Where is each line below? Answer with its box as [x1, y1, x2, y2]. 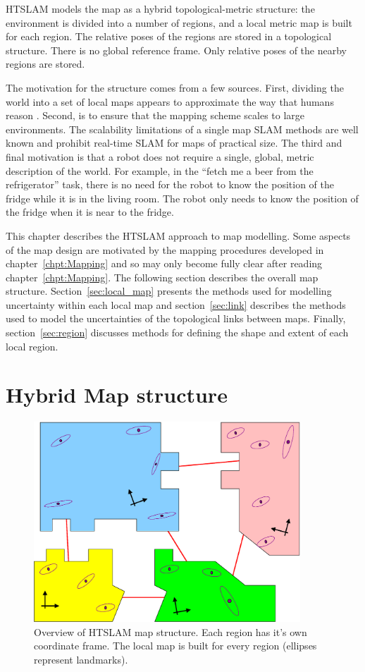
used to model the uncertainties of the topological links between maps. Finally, [6, 311, 346, 326]
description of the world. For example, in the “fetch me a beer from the [6, 163, 314, 178]
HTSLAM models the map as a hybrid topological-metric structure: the [6, 1, 315, 16]
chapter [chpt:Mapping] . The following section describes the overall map [6, 269, 318, 284]
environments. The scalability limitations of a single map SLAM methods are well [6, 121, 359, 136]
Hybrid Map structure [6, 380, 228, 409]
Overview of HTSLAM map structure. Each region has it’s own [34, 624, 307, 639]
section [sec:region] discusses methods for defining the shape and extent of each [6, 325, 349, 340]
